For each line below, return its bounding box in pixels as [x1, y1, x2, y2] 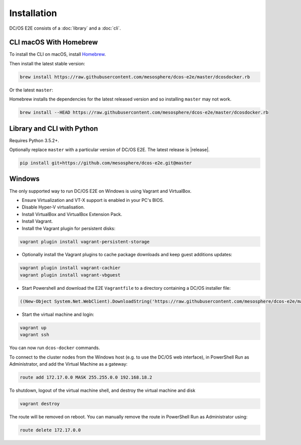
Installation [9, 8, 57, 19]
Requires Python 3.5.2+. [9, 137, 60, 143]
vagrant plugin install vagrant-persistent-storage [20, 239, 150, 245]
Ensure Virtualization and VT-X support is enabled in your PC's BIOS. [22, 197, 164, 203]
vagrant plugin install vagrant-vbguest [20, 272, 120, 278]
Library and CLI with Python [9, 124, 98, 133]
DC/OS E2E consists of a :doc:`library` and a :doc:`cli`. [9, 25, 121, 31]
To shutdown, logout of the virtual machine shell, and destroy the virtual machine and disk [9, 387, 196, 393]
